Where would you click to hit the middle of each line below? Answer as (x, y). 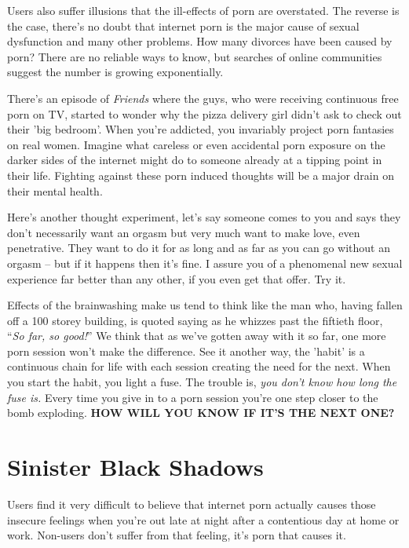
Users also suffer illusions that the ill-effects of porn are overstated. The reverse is (203, 10)
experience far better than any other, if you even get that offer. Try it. (177, 278)
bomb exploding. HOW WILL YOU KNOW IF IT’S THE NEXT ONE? (201, 413)
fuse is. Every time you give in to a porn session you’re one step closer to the (193, 397)
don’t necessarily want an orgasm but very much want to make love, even (184, 232)
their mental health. (55, 190)
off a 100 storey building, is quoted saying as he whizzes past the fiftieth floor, (195, 320)
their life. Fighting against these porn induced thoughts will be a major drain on (201, 175)
